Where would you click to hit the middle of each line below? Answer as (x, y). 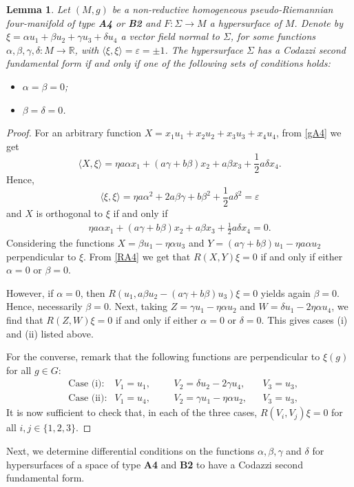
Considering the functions (60, 243)
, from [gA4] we (309, 133)
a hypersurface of (246, 22)
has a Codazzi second (302, 49)
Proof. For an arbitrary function (74, 133)
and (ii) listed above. (50, 333)
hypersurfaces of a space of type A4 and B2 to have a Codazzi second (155, 464)
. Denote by (319, 22)
